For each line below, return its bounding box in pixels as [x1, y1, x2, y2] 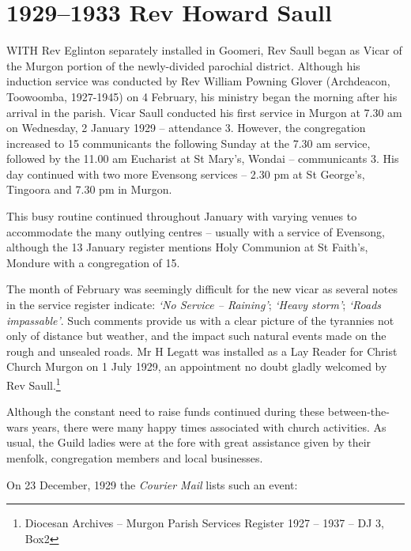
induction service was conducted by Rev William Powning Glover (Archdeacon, [6, 73, 390, 89]
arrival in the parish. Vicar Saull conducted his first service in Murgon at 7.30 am [6, 104, 402, 120]
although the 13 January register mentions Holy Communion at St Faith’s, [6, 239, 368, 255]
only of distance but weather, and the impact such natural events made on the [6, 327, 386, 344]
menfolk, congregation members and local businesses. [6, 450, 263, 466]
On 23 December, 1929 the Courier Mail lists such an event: [6, 476, 298, 493]
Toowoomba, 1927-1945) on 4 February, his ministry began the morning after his [6, 88, 398, 104]
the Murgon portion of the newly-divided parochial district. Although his [6, 57, 360, 74]
